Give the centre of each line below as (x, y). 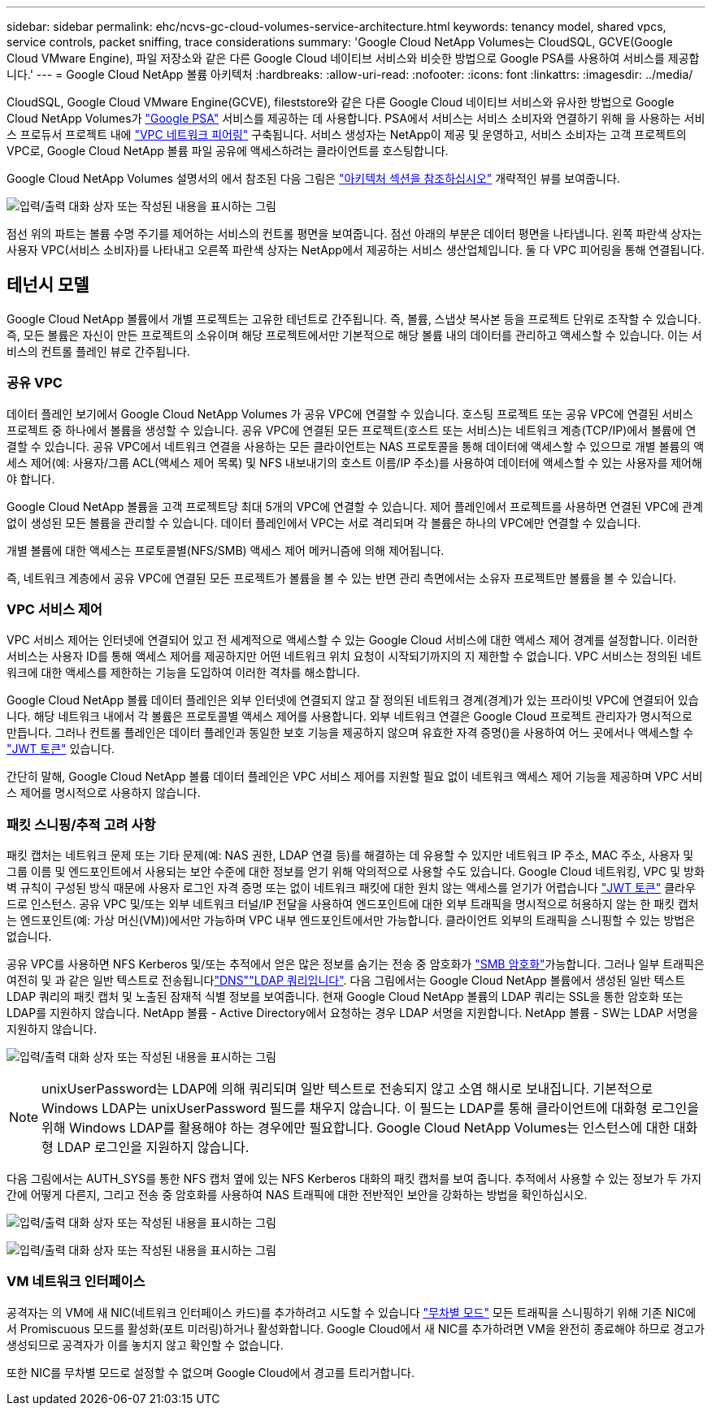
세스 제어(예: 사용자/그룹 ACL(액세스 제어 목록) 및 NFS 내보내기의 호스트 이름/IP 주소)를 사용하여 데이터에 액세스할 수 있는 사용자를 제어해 (354, 462)
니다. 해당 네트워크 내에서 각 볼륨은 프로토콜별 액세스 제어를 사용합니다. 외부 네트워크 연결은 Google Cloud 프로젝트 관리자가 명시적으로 (349, 717)
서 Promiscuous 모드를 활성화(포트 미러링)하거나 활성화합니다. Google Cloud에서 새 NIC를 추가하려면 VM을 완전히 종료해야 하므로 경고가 (356, 1328)
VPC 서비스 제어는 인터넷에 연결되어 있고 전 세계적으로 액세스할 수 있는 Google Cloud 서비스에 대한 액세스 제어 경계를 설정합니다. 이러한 (352, 640)
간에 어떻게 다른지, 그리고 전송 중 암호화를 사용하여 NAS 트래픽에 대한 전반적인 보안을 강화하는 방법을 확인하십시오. (297, 1195)
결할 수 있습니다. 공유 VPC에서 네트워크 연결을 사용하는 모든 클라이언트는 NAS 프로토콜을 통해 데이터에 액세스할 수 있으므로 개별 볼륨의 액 (356, 446)
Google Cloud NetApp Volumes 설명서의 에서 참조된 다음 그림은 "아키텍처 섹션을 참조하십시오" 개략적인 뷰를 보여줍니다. (313, 178)
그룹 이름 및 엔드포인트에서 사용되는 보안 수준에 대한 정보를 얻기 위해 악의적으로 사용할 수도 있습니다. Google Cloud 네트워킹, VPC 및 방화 (356, 872)
